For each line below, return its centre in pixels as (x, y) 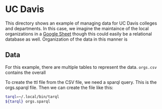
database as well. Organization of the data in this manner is (66, 39)
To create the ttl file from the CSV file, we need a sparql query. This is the (81, 82)
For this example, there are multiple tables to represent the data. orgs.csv (81, 67)
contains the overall (26, 72)
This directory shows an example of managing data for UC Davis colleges (81, 23)
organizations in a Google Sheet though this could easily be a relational (78, 34)
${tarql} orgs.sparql (28, 101)
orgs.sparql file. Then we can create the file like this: (59, 87)
